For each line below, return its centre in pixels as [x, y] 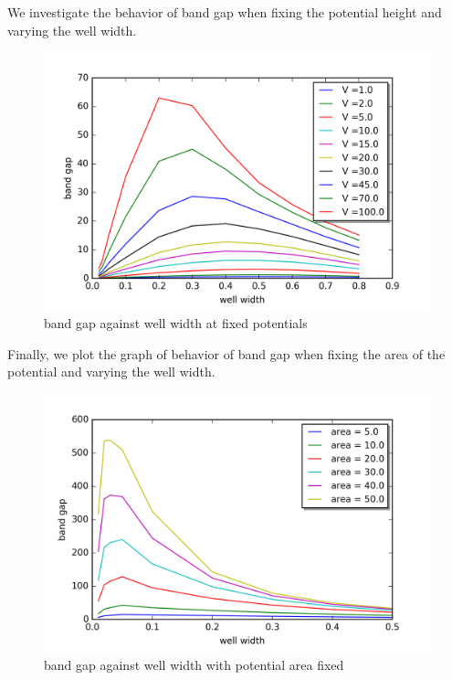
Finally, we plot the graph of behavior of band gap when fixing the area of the [226, 353]
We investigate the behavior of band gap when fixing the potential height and [225, 12]
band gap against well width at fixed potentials [176, 323]
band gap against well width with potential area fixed [194, 664]
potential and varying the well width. [111, 372]
